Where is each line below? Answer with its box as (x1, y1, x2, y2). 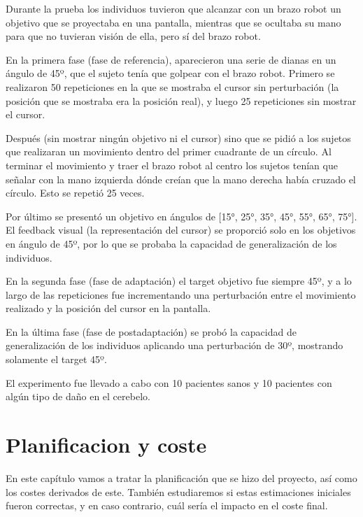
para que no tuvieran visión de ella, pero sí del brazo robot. (6, 29, 261, 43)
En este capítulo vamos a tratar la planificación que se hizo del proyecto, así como (6, 470, 357, 485)
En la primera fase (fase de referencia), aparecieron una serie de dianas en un (6, 52, 336, 66)
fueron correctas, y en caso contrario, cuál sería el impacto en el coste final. (6, 498, 328, 513)
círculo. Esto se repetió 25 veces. (6, 185, 145, 200)
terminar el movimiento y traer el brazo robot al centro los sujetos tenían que (6, 157, 338, 172)
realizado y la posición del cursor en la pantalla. (6, 301, 211, 316)
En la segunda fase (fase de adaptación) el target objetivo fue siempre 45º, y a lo (6, 274, 352, 288)
